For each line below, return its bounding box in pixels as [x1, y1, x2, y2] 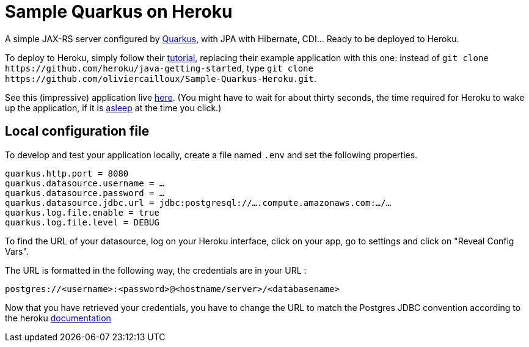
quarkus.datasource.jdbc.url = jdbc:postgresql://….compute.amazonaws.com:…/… [5, 197, 392, 208]
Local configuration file [5, 123, 150, 139]
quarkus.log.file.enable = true [5, 207, 159, 217]
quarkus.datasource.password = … [5, 188, 165, 198]
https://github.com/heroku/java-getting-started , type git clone [5, 62, 313, 73]
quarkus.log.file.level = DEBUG [5, 217, 159, 227]
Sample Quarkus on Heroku [5, 1, 233, 22]
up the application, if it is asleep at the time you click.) [5, 102, 222, 113]
